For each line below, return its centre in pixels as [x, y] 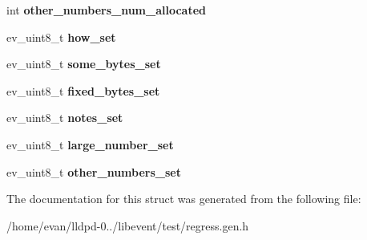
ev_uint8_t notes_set [65, 118]
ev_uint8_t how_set [61, 37]
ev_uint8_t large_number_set [90, 144]
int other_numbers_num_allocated [107, 10]
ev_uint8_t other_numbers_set [94, 171]
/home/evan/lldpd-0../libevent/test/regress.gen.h [128, 225]
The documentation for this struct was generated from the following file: [184, 199]
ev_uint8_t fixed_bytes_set [83, 90]
